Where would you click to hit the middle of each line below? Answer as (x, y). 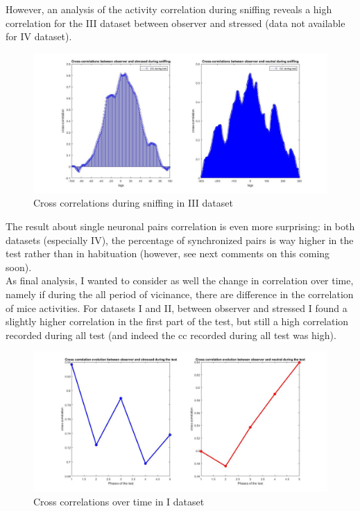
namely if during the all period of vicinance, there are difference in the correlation (180, 294)
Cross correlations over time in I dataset (119, 502)
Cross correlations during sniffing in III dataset (133, 203)
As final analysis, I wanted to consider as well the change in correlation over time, (180, 280)
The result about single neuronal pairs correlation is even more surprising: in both (180, 226)
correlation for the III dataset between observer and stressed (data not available (175, 23)
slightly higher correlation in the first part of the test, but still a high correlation (177, 321)
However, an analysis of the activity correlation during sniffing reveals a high (169, 9)
